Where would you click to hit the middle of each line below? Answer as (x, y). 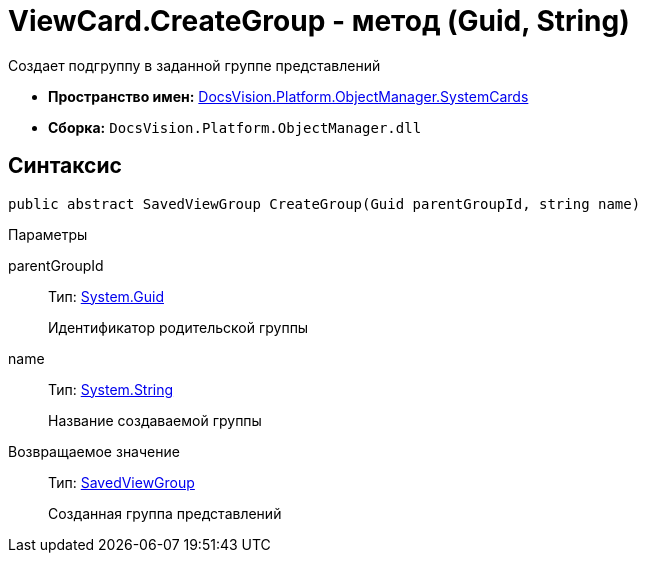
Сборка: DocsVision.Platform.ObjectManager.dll (235, 127)
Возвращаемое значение (94, 451)
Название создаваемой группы (155, 420)
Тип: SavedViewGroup (121, 482)
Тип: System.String (111, 389)
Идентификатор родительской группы (178, 327)
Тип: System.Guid (106, 296)
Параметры (48, 234)
